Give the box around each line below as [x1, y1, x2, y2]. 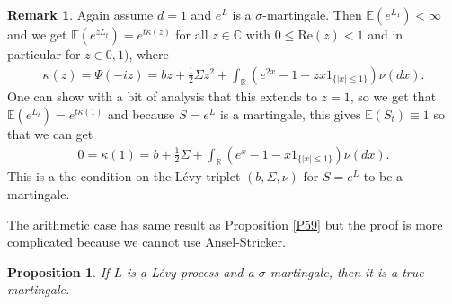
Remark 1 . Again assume [7, 5, 154, 23]
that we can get [7, 125, 93, 143]
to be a [363, 167, 403, 186]
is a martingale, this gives [219, 105, 361, 124]
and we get [7, 25, 67, 43]
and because [107, 105, 175, 124]
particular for [7, 45, 81, 63]
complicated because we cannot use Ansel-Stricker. [7, 232, 286, 251]
